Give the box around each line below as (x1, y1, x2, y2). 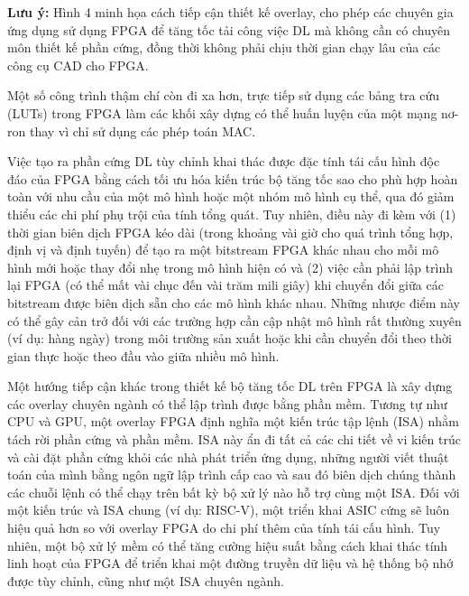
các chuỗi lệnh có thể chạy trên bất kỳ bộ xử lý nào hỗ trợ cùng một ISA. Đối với (7, 482, 460, 501)
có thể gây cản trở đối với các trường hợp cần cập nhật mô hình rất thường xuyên (7, 311, 462, 330)
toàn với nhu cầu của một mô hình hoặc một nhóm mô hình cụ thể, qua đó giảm (7, 187, 455, 206)
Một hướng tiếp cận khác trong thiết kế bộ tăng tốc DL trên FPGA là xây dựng (7, 377, 453, 396)
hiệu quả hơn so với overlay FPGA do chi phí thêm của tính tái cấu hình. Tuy (7, 518, 441, 537)
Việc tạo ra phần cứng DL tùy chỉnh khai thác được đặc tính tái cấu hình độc (7, 152, 440, 171)
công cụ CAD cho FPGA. (7, 55, 149, 74)
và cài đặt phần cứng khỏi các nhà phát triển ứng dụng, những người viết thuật (7, 447, 449, 466)
